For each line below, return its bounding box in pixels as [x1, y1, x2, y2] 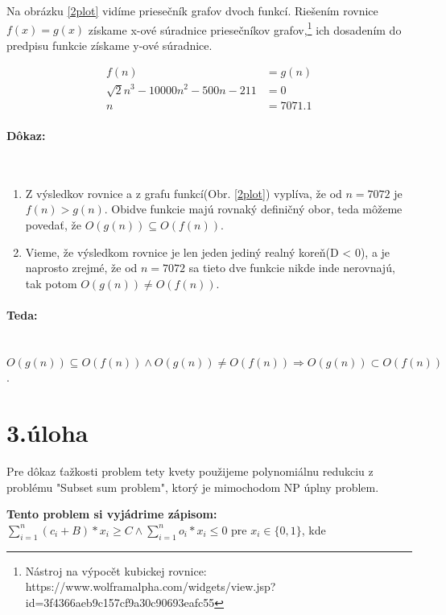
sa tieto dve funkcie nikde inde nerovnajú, [188, 259, 395, 276]
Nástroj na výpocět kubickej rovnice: [25, 562, 207, 579]
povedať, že [25, 216, 82, 233]
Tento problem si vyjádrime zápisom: [6, 506, 217, 522]
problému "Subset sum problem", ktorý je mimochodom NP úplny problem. [6, 478, 379, 495]
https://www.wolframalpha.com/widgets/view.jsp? [25, 578, 276, 595]
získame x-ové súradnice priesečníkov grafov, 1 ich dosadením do [88, 19, 402, 38]
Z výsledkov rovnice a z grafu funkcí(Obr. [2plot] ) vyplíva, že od [25, 184, 342, 201]
